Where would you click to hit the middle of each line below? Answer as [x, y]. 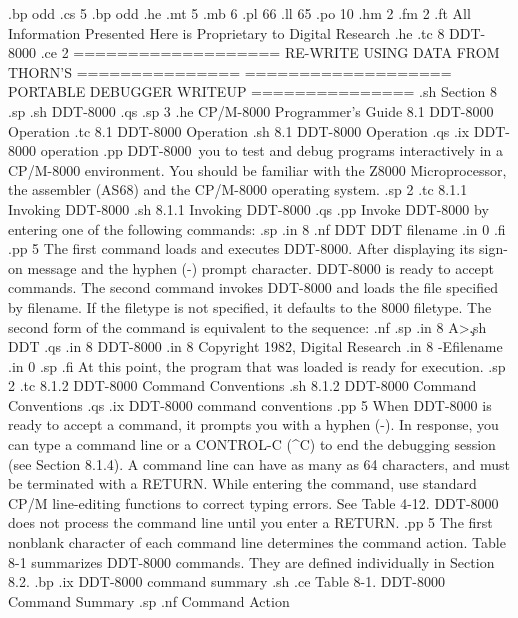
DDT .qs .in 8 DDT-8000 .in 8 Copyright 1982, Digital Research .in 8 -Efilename [255, 346]
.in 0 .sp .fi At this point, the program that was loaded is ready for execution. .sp [257, 365]
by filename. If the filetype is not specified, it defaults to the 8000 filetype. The [250, 306]
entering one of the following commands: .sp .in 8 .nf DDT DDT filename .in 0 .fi [257, 228]
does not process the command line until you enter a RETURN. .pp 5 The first [250, 522]
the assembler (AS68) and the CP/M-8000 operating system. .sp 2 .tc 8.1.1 [238, 189]
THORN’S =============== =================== [230, 71]
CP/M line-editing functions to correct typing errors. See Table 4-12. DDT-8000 [253, 502]
